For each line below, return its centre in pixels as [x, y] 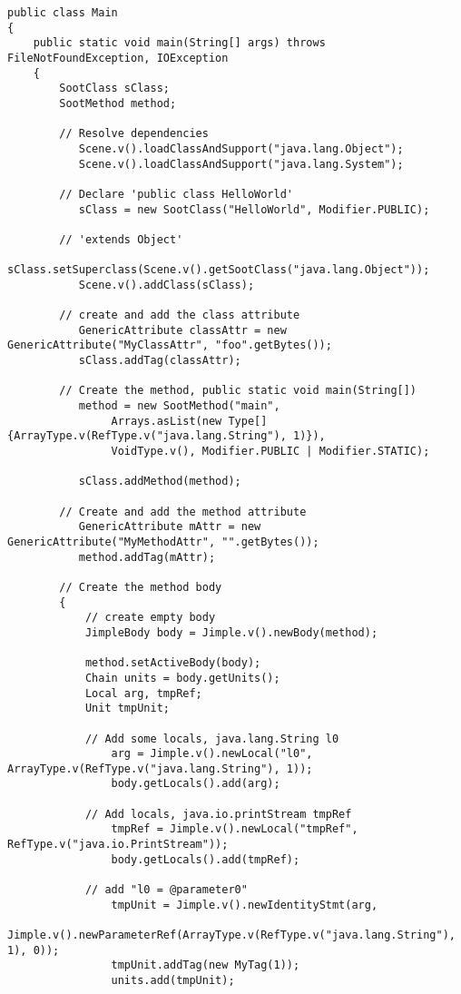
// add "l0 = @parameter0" [166, 890]
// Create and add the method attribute [183, 512]
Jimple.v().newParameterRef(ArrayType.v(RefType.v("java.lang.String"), [231, 935]
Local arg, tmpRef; [143, 693]
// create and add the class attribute [180, 315]
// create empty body [150, 618]
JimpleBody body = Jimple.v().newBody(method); [231, 632]
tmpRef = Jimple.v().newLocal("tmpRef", [235, 829]
